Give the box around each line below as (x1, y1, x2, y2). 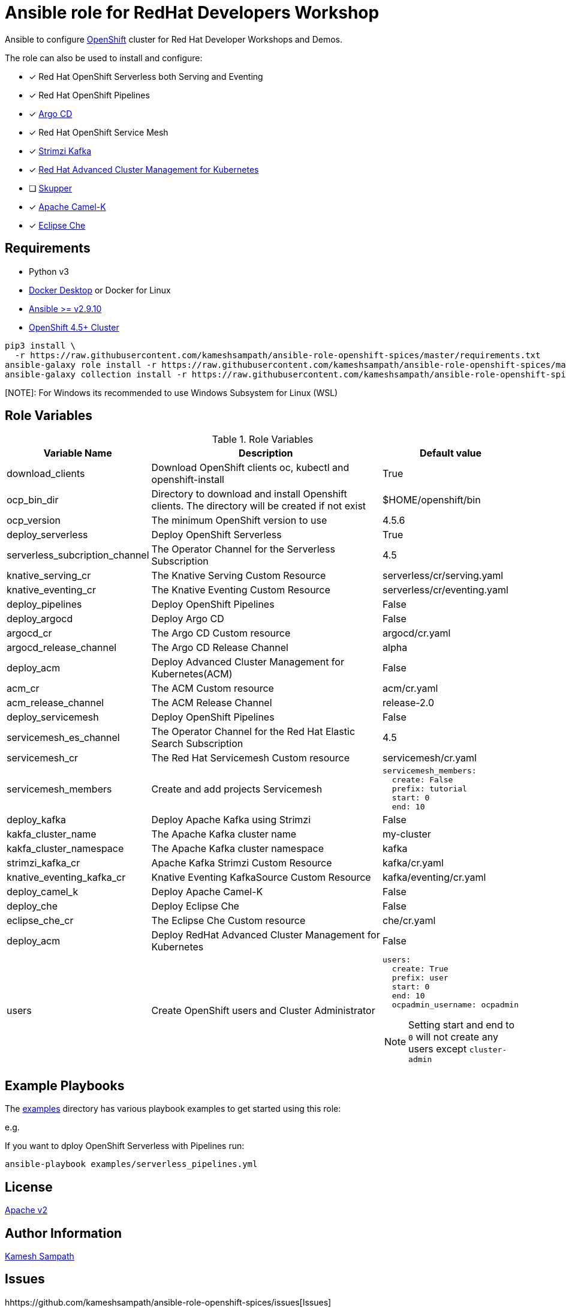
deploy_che (7, 900, 58, 913)
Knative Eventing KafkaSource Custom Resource (151, 871, 371, 884)
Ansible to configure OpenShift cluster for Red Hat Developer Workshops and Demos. (5, 34, 342, 44)
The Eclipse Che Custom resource (151, 914, 306, 927)
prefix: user (392, 973, 448, 983)
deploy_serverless (7, 529, 88, 541)
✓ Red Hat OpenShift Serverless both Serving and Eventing (29, 71, 263, 82)
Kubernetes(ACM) (151, 668, 233, 680)
